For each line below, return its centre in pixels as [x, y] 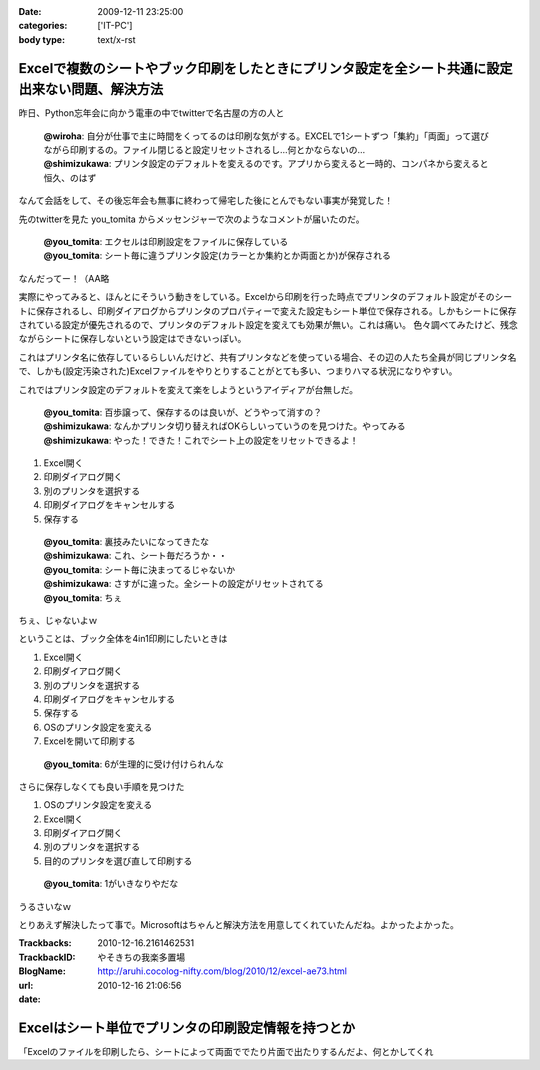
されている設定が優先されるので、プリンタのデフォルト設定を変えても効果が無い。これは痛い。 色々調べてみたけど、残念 [268, 324]
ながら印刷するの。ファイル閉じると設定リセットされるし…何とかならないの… [204, 150]
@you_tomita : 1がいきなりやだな [111, 884]
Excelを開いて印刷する [89, 741]
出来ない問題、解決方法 [91, 89]
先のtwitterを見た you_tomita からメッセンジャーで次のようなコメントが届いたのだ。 [191, 219]
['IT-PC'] [115, 26]
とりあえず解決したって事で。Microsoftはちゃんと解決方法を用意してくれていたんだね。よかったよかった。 [239, 925]
